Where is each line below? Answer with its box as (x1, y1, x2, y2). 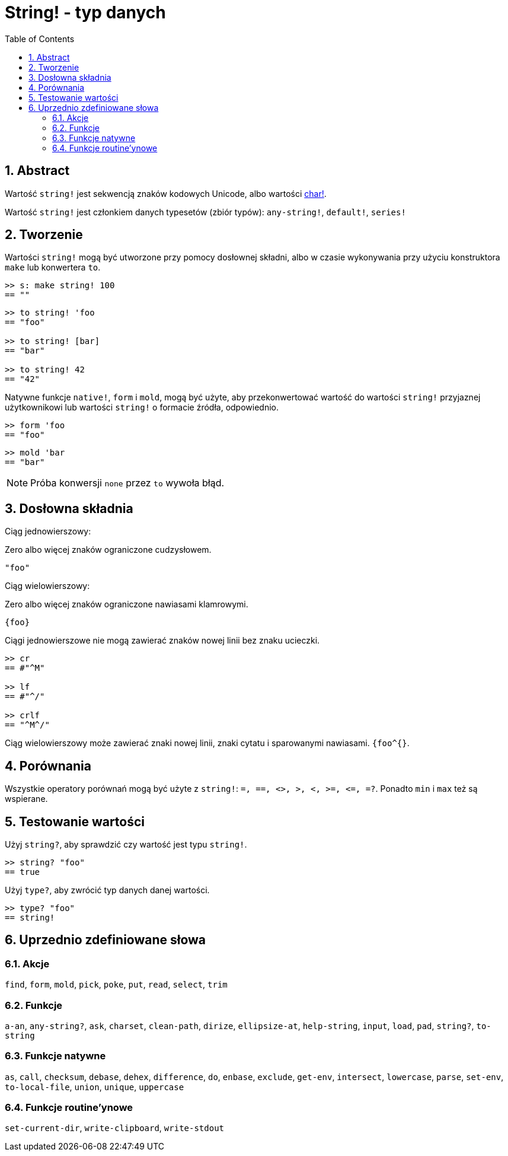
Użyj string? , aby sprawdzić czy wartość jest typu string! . (5, 839, 247, 849)
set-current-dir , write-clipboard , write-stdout (5, 1123, 224, 1133)
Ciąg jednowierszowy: (5, 526, 91, 537)
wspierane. (5, 794, 48, 804)
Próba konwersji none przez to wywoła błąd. (30, 477, 225, 489)
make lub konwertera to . (5, 262, 101, 273)
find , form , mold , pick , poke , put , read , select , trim (5, 979, 228, 990)
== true (5, 867, 40, 877)
